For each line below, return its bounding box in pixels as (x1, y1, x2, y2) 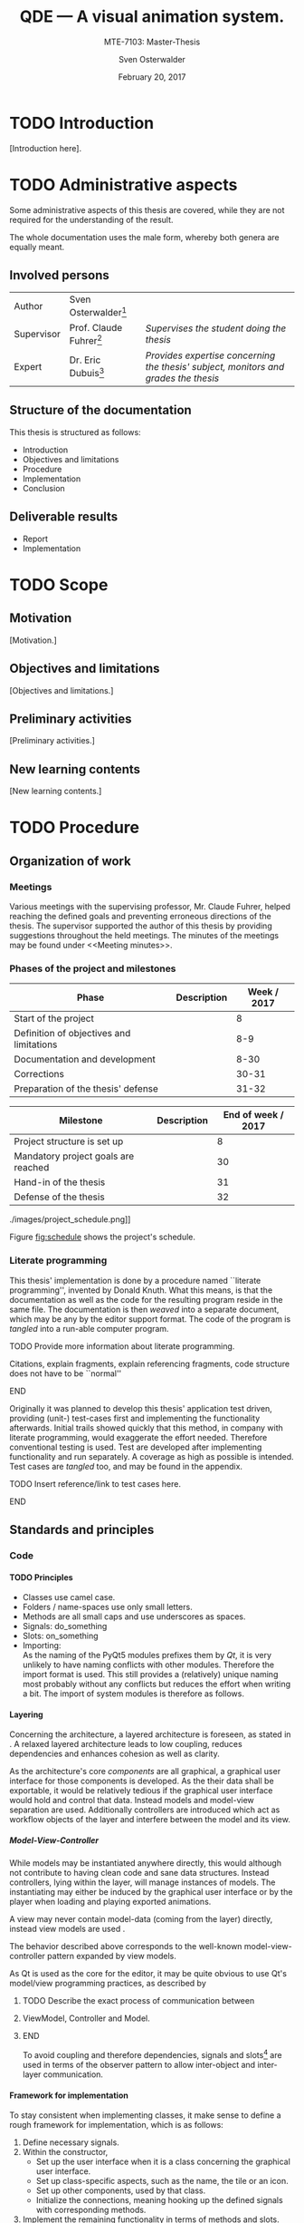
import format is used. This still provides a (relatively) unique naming (22, 1669, 279, 1680)
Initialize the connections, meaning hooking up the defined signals (35, 2195, 283, 2206)
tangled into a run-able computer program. (9, 1323, 169, 1334)
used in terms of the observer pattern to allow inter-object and (22, 2059, 256, 2070)
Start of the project (14, 1013, 95, 1025)
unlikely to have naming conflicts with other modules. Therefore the (22, 1659, 274, 1670)
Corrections (14, 1068, 65, 1081)
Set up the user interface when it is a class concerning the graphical (35, 2156, 291, 2168)
